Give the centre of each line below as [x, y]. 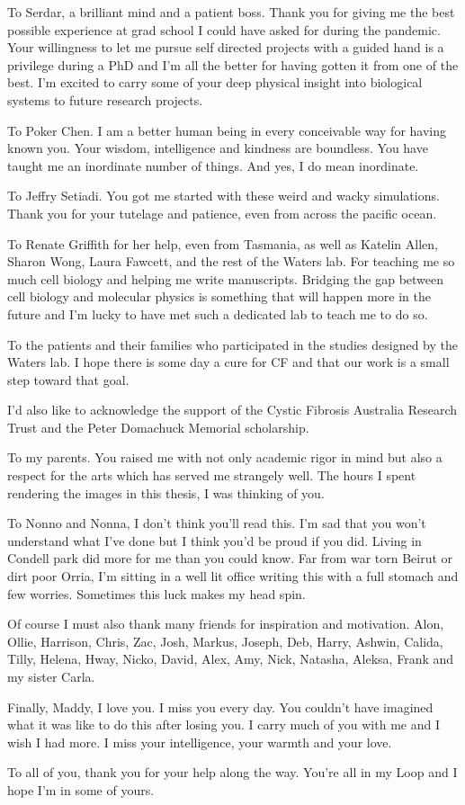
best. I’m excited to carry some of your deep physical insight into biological [215, 82]
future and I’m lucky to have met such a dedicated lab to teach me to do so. [218, 313]
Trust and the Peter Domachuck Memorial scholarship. [158, 427]
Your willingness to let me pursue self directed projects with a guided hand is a [226, 47]
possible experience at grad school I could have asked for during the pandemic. [224, 29]
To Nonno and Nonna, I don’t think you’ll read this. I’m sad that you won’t [217, 523]
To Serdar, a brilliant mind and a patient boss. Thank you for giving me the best [231, 12]
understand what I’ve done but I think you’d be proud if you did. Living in [215, 540]
